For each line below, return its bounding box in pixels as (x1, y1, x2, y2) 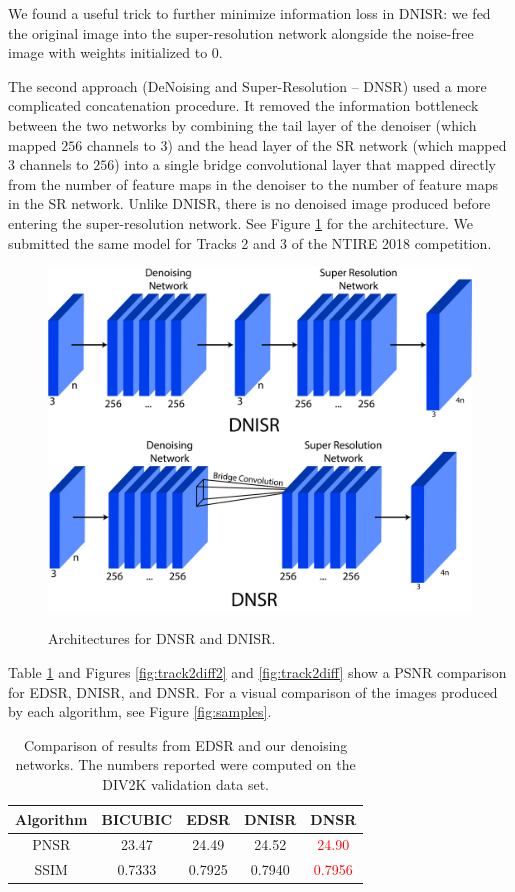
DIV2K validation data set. (102, 773, 269, 794)
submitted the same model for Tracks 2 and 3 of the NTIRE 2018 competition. (8, 232, 492, 253)
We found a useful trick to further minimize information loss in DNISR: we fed (8, 3, 491, 23)
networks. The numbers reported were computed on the (15, 754, 356, 775)
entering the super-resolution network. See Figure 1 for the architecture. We (8, 212, 474, 233)
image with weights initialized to (8, 42, 208, 63)
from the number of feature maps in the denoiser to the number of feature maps (8, 173, 499, 194)
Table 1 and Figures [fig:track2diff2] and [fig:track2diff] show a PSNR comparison (8, 661, 507, 682)
